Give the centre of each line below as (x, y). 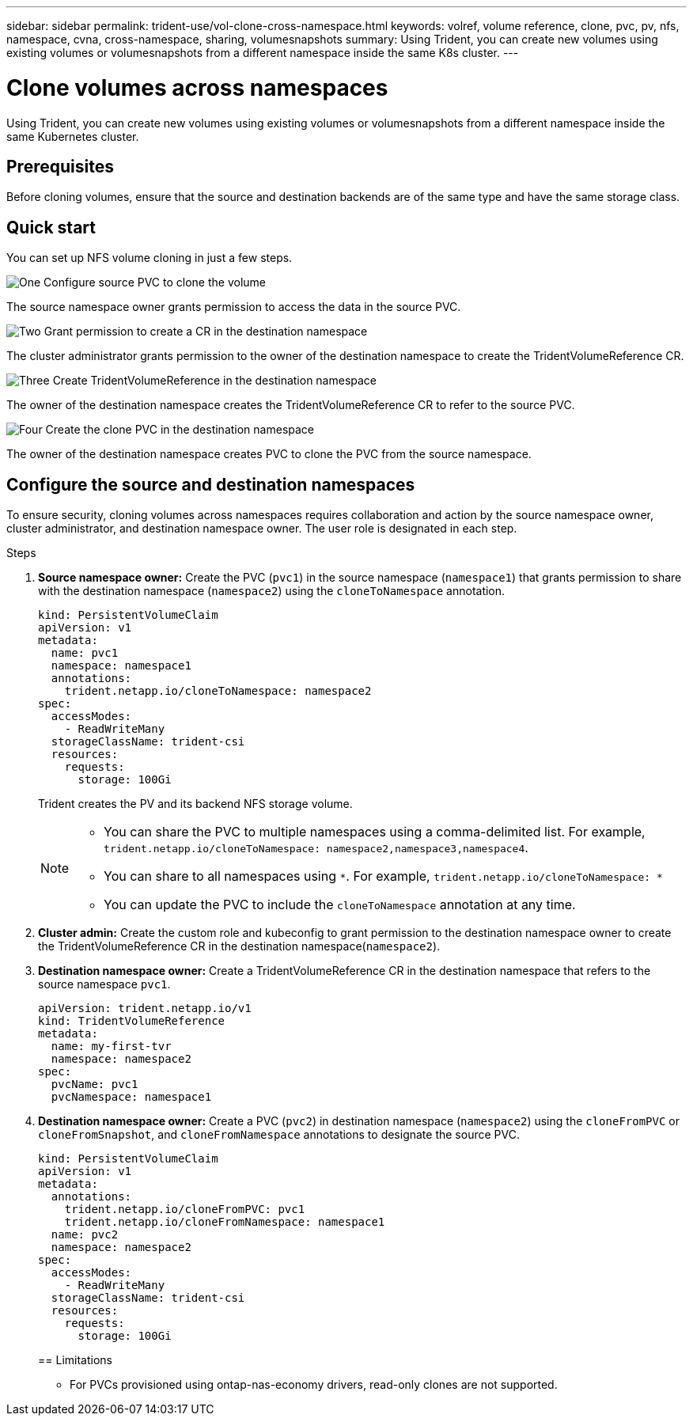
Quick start (51, 227)
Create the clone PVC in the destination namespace (180, 430)
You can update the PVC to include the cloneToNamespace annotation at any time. (340, 905)
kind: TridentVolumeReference (132, 1021)
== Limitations (75, 1360)
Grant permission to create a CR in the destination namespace (206, 332)
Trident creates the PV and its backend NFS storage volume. (195, 804)
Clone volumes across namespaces (197, 87)
